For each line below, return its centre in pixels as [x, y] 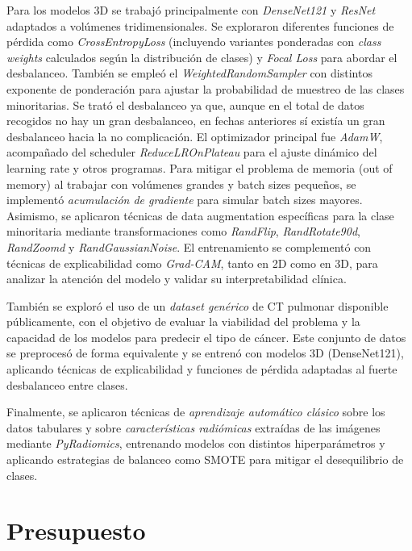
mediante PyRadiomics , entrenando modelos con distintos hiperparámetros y [196, 443]
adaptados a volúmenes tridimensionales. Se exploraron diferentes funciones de [200, 25]
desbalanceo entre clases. [67, 384]
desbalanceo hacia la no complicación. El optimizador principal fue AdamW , [195, 136]
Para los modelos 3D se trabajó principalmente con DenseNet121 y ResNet [191, 10]
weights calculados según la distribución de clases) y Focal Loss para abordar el [202, 57]
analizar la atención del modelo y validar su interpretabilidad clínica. [177, 279]
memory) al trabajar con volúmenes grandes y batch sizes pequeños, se [181, 184]
